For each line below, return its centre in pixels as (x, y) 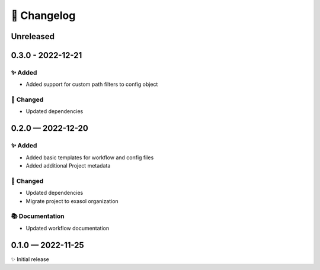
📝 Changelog (43, 15)
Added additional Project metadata (68, 166)
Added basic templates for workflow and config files (90, 157)
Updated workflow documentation (68, 228)
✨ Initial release (30, 259)
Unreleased (33, 36)
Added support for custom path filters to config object (92, 84)
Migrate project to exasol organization (72, 201)
